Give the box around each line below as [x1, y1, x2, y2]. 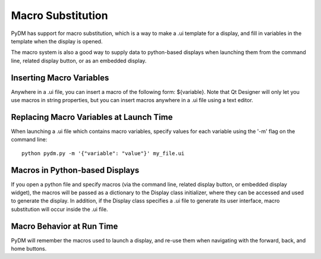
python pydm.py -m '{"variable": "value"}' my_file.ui [21, 150, 185, 157]
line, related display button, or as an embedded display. [11, 57, 147, 64]
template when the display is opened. [11, 37, 103, 45]
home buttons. [11, 245, 47, 252]
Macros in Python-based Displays [11, 165, 140, 175]
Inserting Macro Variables [11, 72, 109, 83]
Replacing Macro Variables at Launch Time [11, 112, 173, 122]
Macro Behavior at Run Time [11, 221, 118, 231]
